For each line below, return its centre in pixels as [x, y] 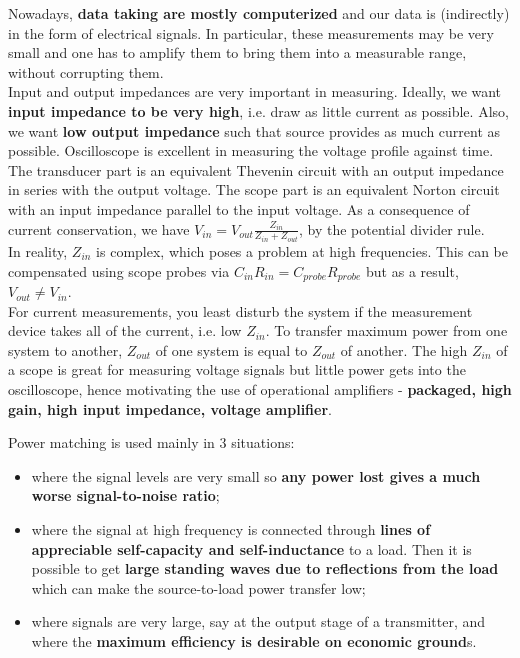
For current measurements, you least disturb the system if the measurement [240, 310]
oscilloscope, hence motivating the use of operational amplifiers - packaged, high [260, 389]
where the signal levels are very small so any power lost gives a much [256, 475]
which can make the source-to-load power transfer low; [198, 587]
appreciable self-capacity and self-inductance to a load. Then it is [251, 548]
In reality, [38, 251]
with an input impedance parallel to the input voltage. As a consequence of [239, 208]
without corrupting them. [86, 71]
